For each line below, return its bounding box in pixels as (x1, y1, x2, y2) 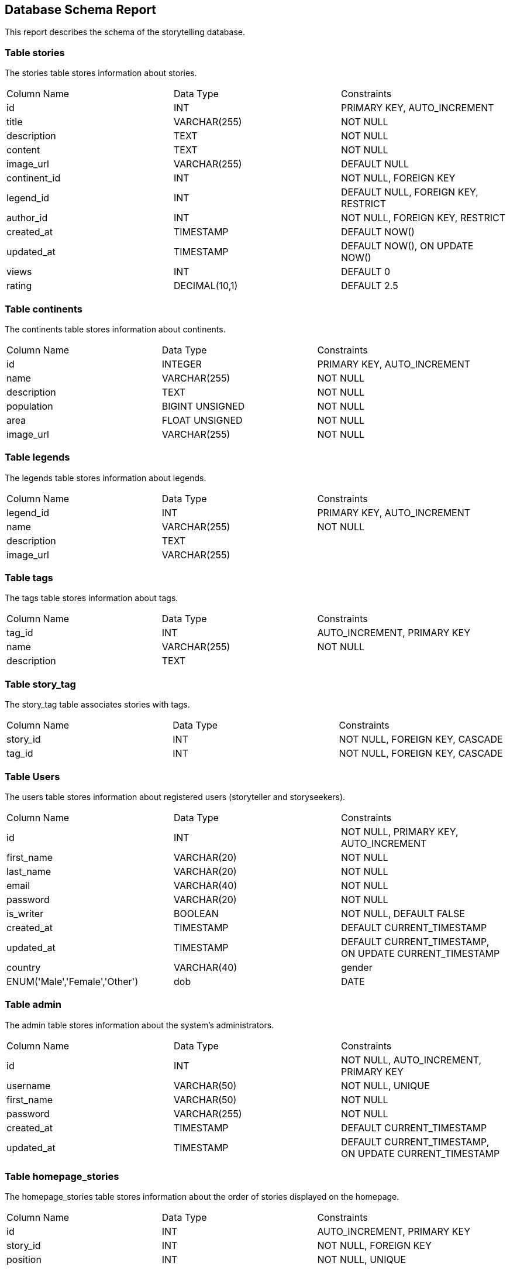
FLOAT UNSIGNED (161, 414, 243, 426)
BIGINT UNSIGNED (161, 400, 245, 412)
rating (6, 280, 32, 292)
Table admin (5, 998, 61, 1011)
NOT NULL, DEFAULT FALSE (340, 907, 465, 919)
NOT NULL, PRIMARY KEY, (340, 825, 459, 837)
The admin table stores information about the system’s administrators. (5, 1020, 274, 1030)
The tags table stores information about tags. (5, 593, 178, 603)
